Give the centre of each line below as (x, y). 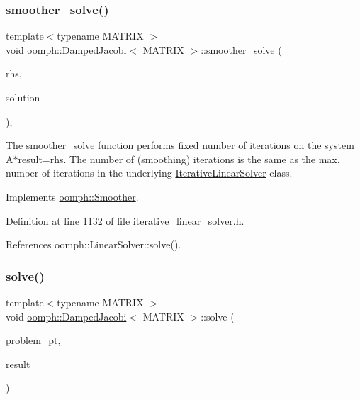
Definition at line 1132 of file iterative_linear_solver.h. (125, 220)
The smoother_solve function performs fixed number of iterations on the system (180, 145)
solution (23, 97)
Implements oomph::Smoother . (72, 196)
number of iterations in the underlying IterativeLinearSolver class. (149, 173)
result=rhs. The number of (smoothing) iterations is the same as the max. (179, 159)
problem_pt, (33, 340)
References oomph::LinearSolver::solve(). (94, 244)
